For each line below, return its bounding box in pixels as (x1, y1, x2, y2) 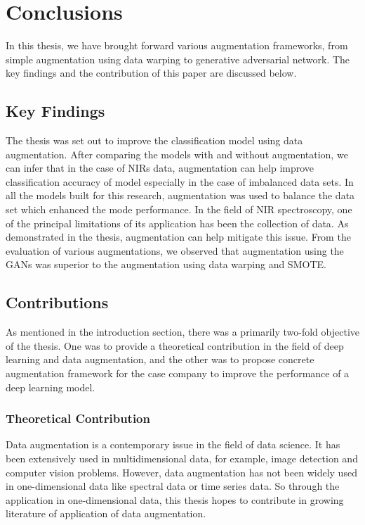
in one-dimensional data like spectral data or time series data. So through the (6, 479, 340, 493)
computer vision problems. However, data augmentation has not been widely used (6, 464, 357, 479)
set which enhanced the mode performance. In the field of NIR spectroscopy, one (6, 202, 352, 217)
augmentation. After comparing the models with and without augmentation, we (6, 146, 348, 161)
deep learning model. (6, 379, 95, 394)
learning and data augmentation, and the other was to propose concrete (6, 352, 314, 367)
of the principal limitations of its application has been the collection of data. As (6, 215, 349, 230)
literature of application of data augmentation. (6, 506, 206, 521)
